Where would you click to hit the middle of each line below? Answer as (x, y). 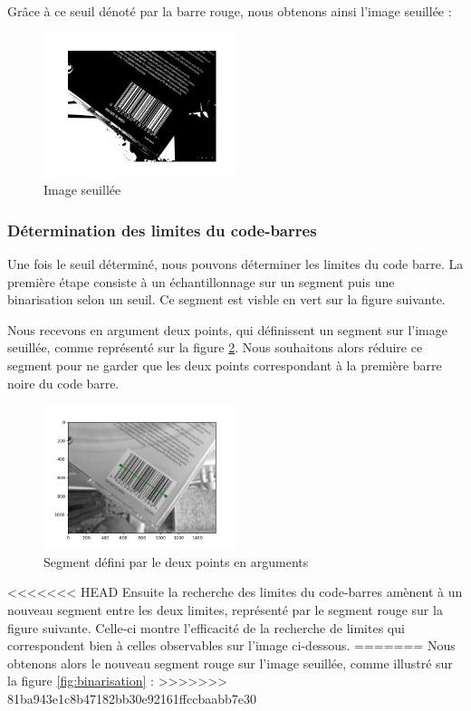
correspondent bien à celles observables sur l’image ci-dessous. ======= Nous (231, 645)
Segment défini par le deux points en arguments (176, 561)
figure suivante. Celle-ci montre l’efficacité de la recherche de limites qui (206, 627)
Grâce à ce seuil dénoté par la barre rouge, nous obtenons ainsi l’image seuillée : (230, 11)
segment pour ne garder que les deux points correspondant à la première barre (225, 365)
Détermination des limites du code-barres (162, 230)
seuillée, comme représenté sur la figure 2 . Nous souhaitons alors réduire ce (215, 347)
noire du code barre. (63, 383)
